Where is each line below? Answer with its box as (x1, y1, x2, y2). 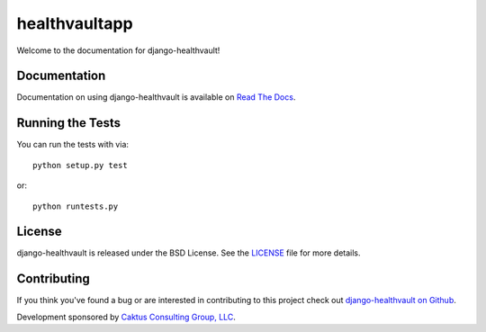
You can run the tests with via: (16, 139, 130, 150)
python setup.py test (32, 160, 128, 170)
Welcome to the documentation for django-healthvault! (16, 45, 220, 56)
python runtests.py (32, 201, 119, 211)
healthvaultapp (16, 13, 134, 33)
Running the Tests (16, 115, 121, 130)
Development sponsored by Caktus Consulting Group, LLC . (16, 311, 236, 322)
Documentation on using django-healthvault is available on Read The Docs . (16, 92, 296, 103)
